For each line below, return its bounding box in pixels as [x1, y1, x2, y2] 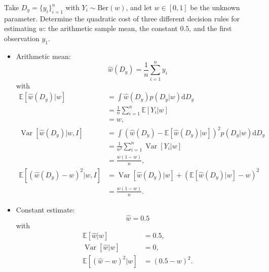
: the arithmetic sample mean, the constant [44, 23, 178, 34]
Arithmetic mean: [16, 50, 71, 61]
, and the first [189, 23, 232, 34]
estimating [4, 23, 36, 34]
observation [4, 33, 40, 43]
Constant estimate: [16, 204, 75, 215]
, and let [126, 2, 152, 12]
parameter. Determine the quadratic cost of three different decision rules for [4, 13, 240, 23]
